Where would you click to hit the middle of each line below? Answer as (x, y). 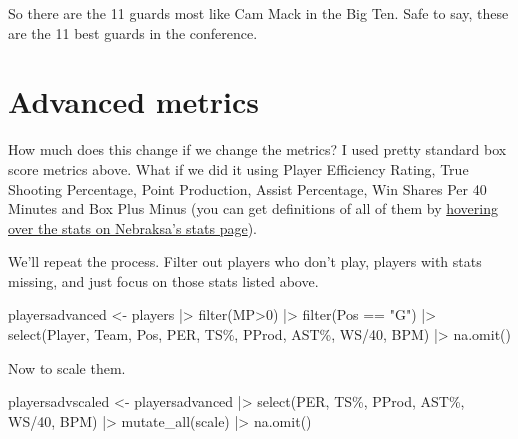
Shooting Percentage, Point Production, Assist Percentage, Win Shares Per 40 (247, 188)
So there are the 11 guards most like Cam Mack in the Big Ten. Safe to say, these (258, 13)
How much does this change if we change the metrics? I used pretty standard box (257, 149)
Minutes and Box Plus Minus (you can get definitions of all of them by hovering (253, 208)
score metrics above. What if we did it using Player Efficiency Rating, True (238, 168)
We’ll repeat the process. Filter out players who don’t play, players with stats (245, 261)
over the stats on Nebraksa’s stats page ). (133, 227)
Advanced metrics (134, 101)
